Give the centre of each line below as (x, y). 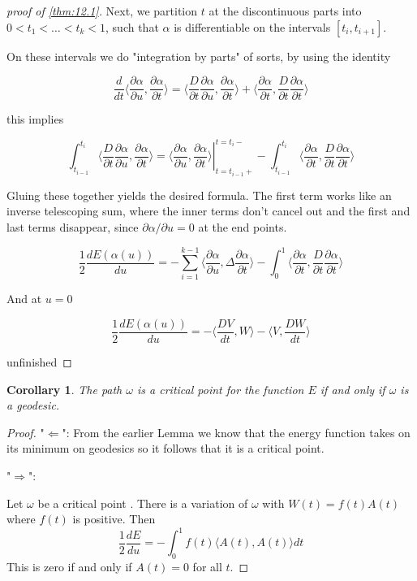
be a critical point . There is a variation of (143, 503)
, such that (132, 26)
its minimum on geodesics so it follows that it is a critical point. (166, 448)
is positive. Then (114, 519)
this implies (35, 119)
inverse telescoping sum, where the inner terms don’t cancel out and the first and (208, 211)
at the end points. (243, 226)
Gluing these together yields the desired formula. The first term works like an (199, 195)
